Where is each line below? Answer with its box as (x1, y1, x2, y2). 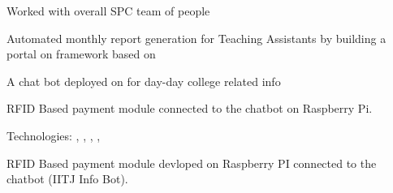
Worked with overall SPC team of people (6, 2, 210, 19)
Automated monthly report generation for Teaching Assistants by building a (6, 29, 387, 46)
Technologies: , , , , (6, 127, 101, 144)
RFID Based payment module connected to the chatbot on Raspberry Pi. (6, 100, 373, 117)
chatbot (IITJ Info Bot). (6, 170, 128, 187)
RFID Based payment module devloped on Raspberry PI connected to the (6, 154, 377, 171)
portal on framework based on (6, 45, 156, 62)
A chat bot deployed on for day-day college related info (6, 72, 281, 89)
